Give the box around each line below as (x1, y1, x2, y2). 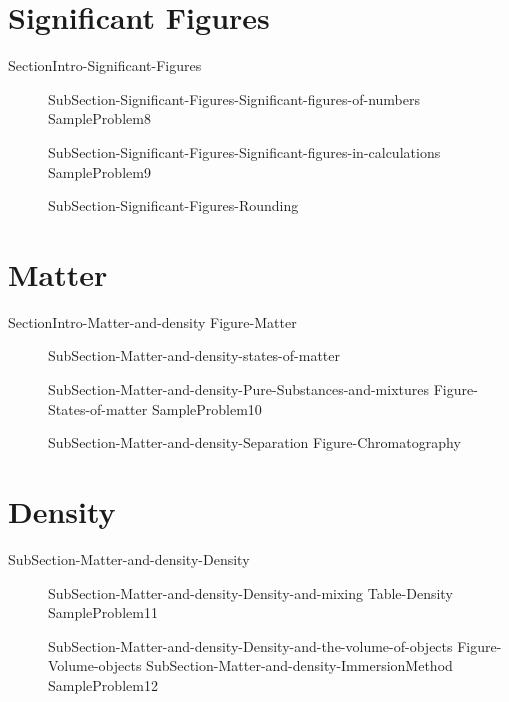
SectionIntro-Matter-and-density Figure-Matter (8, 311, 297, 332)
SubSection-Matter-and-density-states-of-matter (48, 345, 340, 366)
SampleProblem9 (48, 161, 151, 182)
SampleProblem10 (151, 398, 262, 419)
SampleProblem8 (48, 108, 151, 129)
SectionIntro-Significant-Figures (8, 55, 202, 76)
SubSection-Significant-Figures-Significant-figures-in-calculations (48, 141, 441, 162)
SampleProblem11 (48, 602, 158, 623)
